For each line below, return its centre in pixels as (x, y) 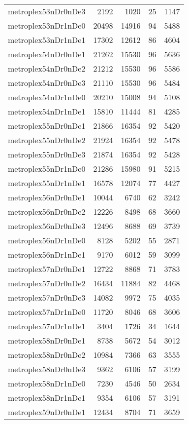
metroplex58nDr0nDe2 (47, 355)
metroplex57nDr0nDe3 (47, 297)
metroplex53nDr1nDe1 (47, 40)
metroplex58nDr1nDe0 (47, 383)
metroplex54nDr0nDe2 (47, 68)
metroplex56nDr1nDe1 (47, 254)
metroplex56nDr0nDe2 (47, 212)
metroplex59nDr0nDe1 (47, 412)
